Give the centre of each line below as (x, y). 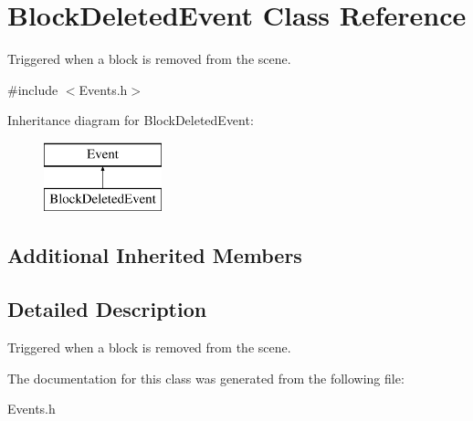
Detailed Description (107, 309)
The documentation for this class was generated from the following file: (206, 378)
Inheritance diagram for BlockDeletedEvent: (131, 120)
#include (33, 89)
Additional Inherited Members (155, 255)
